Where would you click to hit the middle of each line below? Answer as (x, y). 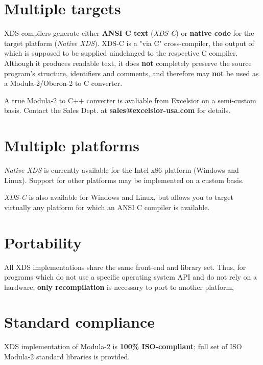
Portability (43, 242)
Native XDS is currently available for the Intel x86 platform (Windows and (122, 170)
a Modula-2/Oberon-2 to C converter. (63, 83)
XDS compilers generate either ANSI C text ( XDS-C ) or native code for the (129, 33)
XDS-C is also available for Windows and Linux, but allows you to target (119, 197)
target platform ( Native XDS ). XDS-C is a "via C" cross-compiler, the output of (129, 43)
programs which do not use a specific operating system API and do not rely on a (130, 277)
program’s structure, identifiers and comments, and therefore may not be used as (131, 73)
